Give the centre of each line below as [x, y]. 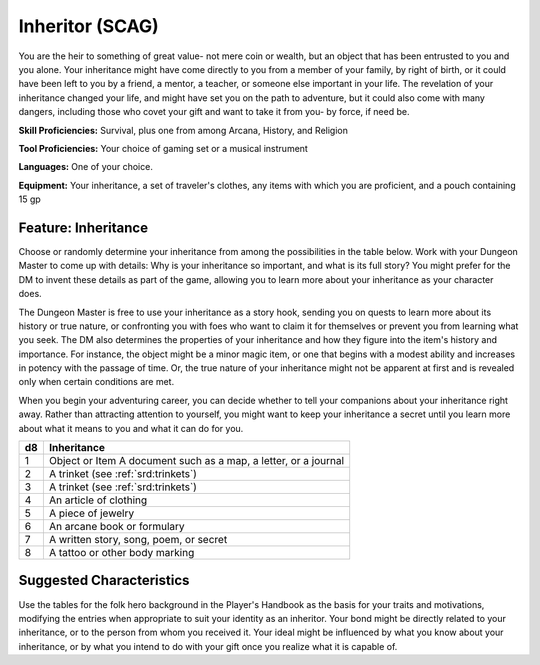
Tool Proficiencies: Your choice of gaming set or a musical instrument [163, 148]
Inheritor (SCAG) [88, 26]
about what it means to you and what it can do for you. [131, 428]
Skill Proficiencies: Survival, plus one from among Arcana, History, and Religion [183, 130]
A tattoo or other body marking [121, 553]
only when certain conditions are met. [96, 382]
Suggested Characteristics [104, 580]
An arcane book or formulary [116, 527]
